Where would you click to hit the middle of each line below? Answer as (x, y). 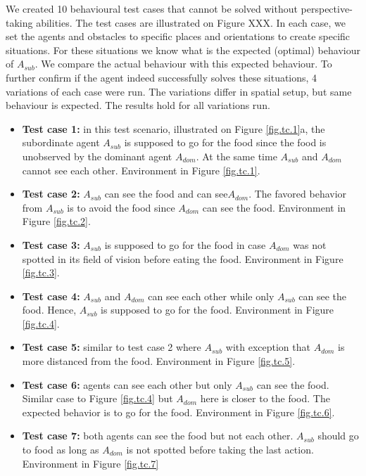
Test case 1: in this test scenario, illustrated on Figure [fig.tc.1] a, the (173, 128)
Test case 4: (51, 296)
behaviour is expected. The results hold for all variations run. (138, 105)
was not (310, 244)
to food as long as (61, 450)
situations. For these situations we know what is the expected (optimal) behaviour (183, 50)
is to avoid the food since (121, 207)
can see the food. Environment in (274, 207)
